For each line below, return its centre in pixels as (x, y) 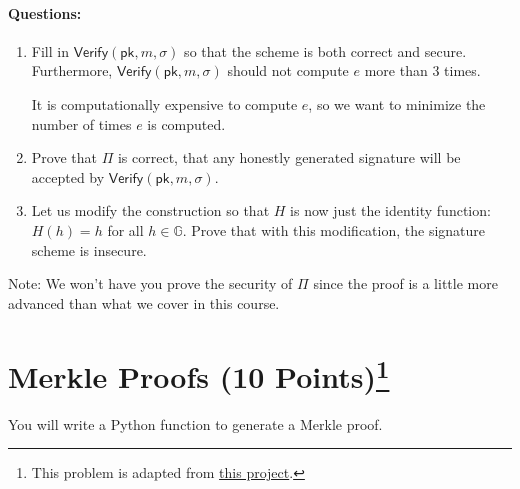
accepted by (68, 176)
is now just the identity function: (390, 210)
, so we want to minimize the (397, 103)
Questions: (45, 12)
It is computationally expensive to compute (164, 103)
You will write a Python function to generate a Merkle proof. (195, 423)
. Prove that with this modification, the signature (334, 229)
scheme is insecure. (89, 249)
